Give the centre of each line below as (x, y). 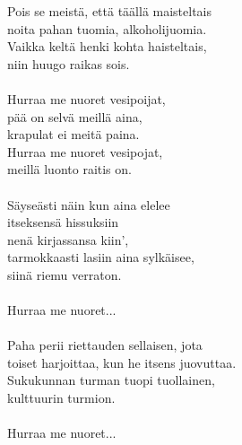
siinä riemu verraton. (65, 274)
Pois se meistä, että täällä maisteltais (110, 11)
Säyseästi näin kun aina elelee (89, 204)
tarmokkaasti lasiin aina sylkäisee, (101, 257)
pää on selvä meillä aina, (75, 116)
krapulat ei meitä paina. (73, 134)
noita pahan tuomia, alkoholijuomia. (107, 28)
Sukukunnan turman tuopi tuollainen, (111, 380)
